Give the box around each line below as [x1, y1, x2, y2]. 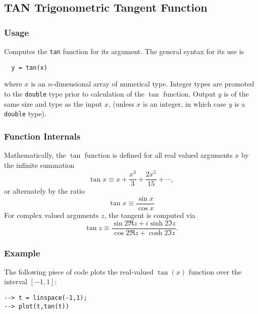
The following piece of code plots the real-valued [4, 266, 154, 277]
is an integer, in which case [143, 98, 227, 109]
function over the [188, 266, 242, 277]
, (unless [108, 98, 134, 109]
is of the [224, 88, 249, 99]
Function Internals [4, 129, 81, 142]
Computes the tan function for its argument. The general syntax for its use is [4, 46, 244, 56]
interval [4, 276, 27, 287]
